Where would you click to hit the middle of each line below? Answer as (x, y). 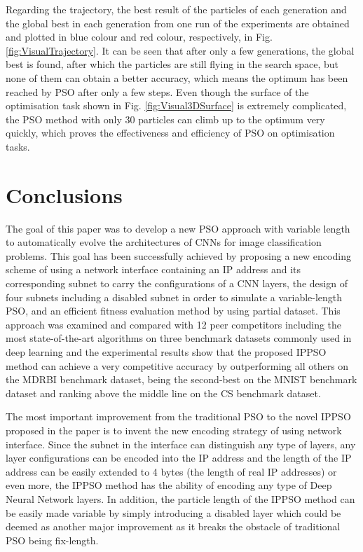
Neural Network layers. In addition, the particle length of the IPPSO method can (180, 498)
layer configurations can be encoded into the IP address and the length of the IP (179, 458)
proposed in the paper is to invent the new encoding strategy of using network (174, 430)
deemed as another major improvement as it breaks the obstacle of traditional (173, 526)
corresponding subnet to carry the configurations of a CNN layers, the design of (177, 283)
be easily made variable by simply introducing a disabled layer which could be (173, 512)
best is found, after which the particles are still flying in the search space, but (172, 64)
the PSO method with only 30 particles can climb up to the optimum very (165, 119)
